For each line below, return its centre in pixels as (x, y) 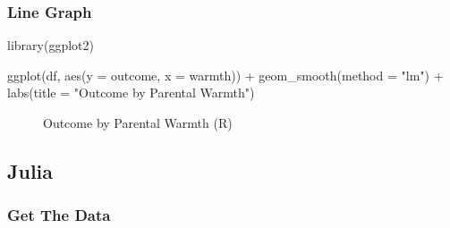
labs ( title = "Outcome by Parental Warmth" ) (131, 93)
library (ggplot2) (51, 45)
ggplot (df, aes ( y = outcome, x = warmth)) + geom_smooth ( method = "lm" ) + (225, 75)
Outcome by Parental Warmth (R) (138, 122)
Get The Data (59, 215)
